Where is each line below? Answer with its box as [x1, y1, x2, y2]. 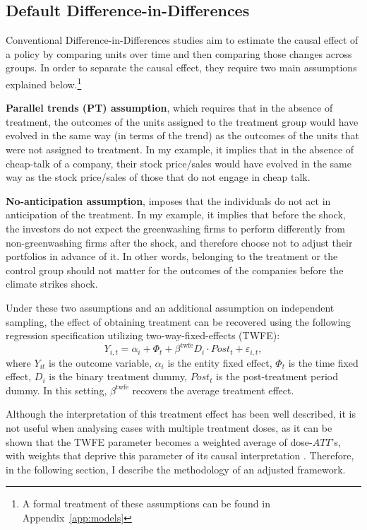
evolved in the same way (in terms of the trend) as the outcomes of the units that [6, 128, 359, 143]
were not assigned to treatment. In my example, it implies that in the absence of [6, 142, 354, 157]
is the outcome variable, [49, 355, 152, 370]
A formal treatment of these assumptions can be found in [22, 496, 270, 511]
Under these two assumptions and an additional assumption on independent [6, 300, 335, 314]
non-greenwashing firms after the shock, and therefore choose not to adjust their [6, 235, 353, 249]
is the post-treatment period [216, 369, 339, 384]
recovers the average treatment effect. [132, 382, 294, 397]
